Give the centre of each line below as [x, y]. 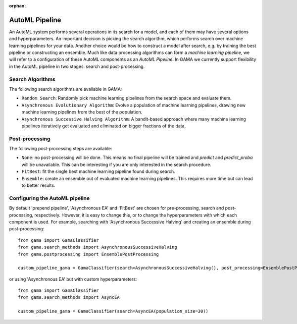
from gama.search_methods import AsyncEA [69, 297]
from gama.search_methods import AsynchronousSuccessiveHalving [98, 247]
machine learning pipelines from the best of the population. [82, 112]
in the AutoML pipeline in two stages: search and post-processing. [77, 66]
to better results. [38, 185]
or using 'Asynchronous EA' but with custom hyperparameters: [73, 279]
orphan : [18, 6]
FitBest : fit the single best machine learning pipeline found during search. [98, 171]
